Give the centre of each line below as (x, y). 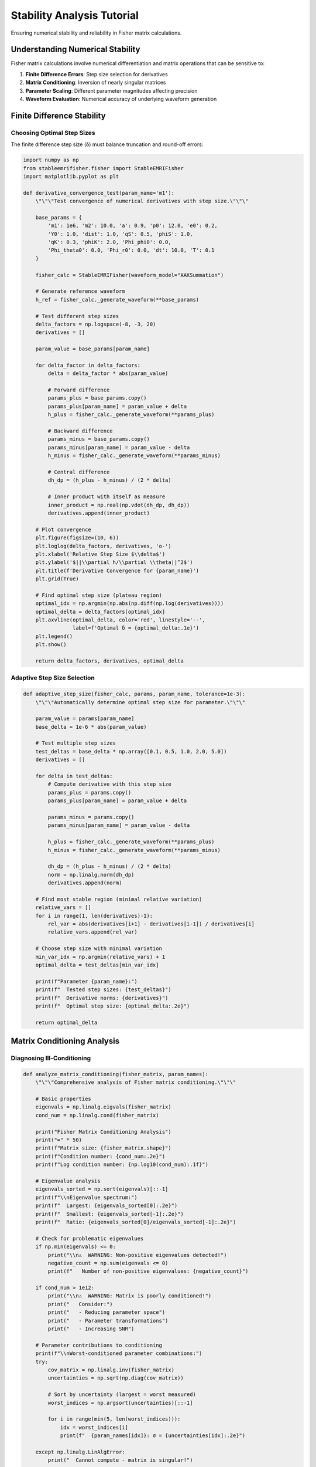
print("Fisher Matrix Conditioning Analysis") (104, 1132)
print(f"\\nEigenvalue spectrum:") (86, 1197)
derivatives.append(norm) (85, 883)
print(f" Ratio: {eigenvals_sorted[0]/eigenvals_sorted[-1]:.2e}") (136, 1222)
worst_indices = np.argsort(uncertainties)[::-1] (120, 1403)
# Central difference (79, 472)
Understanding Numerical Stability (75, 50)
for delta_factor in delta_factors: (88, 365)
